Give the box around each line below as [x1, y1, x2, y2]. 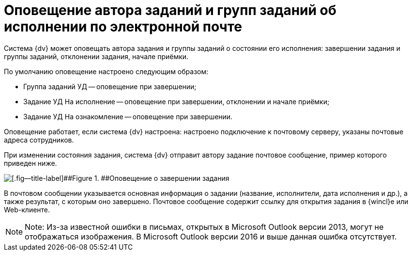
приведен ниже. [4, 159, 57, 167]
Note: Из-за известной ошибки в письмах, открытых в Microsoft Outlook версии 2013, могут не [25, 222, 384, 232]
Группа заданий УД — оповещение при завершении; [23, 82, 197, 91]
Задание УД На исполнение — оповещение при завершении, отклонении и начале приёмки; [23, 97, 330, 106]
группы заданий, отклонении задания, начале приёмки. [4, 52, 189, 61]
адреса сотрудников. [4, 135, 74, 144]
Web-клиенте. [4, 205, 50, 214]
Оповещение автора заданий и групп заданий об [4, 2, 336, 18]
